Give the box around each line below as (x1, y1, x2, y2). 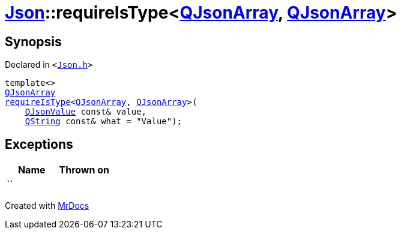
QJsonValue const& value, (25, 107, 147, 117)
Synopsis (5, 34, 62, 49)
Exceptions (5, 136, 73, 152)
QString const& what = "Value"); (25, 116, 182, 127)
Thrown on (59, 164, 109, 176)
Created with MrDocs (5, 200, 89, 211)
